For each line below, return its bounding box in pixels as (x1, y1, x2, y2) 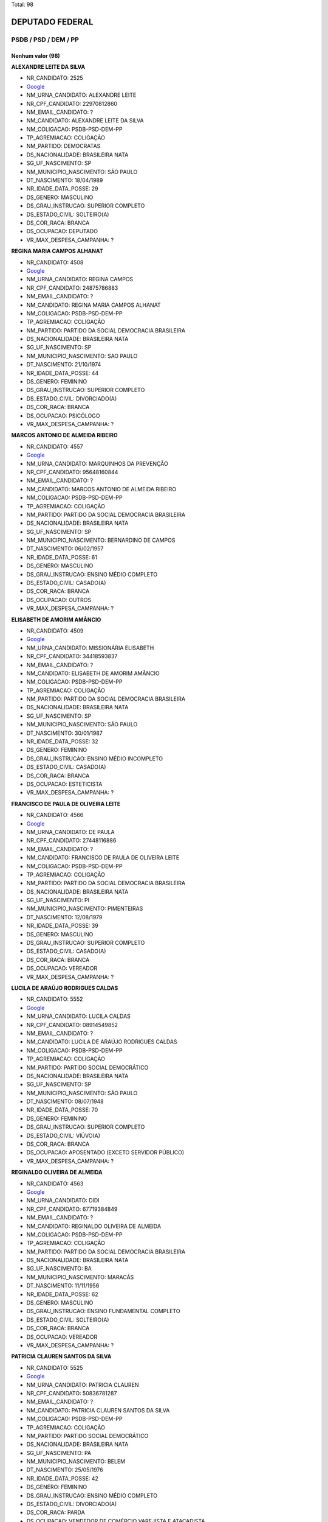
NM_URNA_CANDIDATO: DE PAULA (26, 828, 115, 835)
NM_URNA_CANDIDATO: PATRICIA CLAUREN (26, 1381, 139, 1388)
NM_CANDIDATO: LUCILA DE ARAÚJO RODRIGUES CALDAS (26, 1038, 177, 1045)
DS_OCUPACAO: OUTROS (26, 596, 92, 603)
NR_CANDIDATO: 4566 (26, 812, 84, 819)
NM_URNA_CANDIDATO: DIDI (26, 1197, 100, 1204)
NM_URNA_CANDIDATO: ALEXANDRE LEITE (26, 91, 137, 99)
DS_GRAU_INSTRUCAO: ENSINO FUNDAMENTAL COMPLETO (26, 1308, 180, 1315)
